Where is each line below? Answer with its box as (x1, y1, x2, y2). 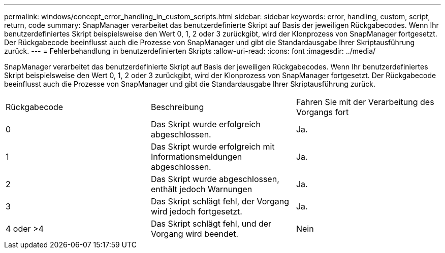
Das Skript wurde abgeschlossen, (150, 174, 279, 184)
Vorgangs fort (296, 107, 349, 117)
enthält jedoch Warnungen (150, 184, 252, 194)
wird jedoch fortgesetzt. (150, 206, 242, 216)
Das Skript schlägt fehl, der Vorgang (150, 196, 290, 206)
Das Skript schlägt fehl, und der (150, 219, 272, 229)
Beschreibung (150, 102, 204, 112)
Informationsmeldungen (150, 152, 242, 162)
